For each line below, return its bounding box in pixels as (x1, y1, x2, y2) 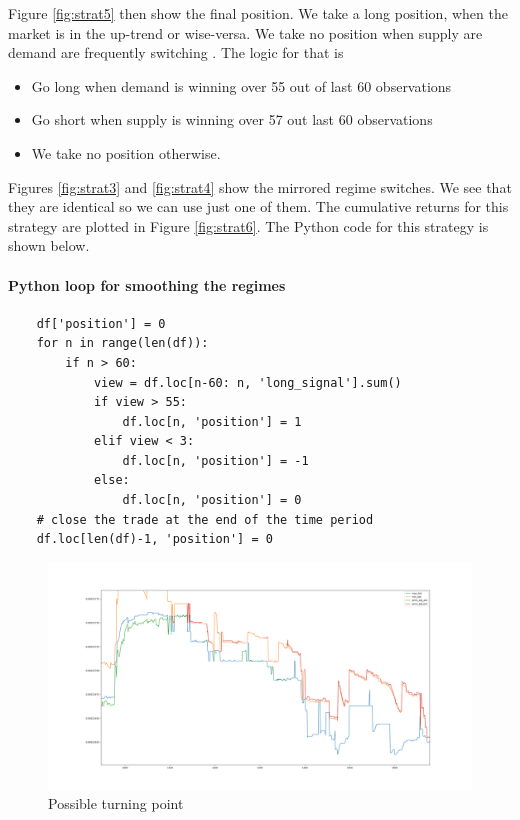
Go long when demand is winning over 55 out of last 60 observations (31, 75, 452, 96)
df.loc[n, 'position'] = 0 (122, 493, 302, 508)
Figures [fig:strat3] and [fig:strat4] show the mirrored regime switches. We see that (8, 176, 512, 197)
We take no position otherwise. (31, 142, 221, 163)
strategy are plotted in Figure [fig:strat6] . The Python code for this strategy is (8, 215, 489, 236)
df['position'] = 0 (36, 316, 166, 331)
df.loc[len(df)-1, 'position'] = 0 (36, 532, 273, 547)
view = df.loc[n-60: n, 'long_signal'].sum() (93, 375, 402, 390)
